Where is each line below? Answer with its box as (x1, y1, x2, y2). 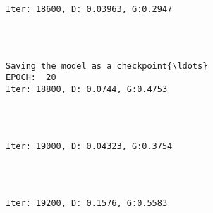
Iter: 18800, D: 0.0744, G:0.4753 (6, 84, 168, 94)
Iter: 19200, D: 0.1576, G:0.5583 (6, 198, 168, 208)
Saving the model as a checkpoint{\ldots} (6, 60, 208, 71)
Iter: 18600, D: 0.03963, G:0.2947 (6, 4, 173, 14)
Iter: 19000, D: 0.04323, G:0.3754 (6, 141, 173, 151)
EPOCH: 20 (6, 72, 56, 83)
